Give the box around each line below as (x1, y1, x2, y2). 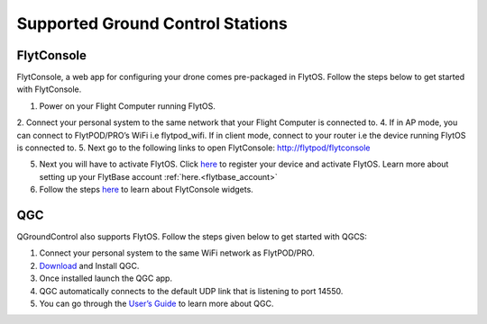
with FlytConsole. (16, 84, 82, 94)
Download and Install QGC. (39, 260, 140, 271)
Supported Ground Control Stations (16, 13, 288, 33)
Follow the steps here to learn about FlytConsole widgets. (39, 184, 254, 195)
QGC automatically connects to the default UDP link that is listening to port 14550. (39, 285, 344, 296)
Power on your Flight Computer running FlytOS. (39, 100, 216, 112)
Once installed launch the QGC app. (39, 273, 173, 283)
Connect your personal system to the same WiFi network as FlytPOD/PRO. (39, 247, 315, 258)
